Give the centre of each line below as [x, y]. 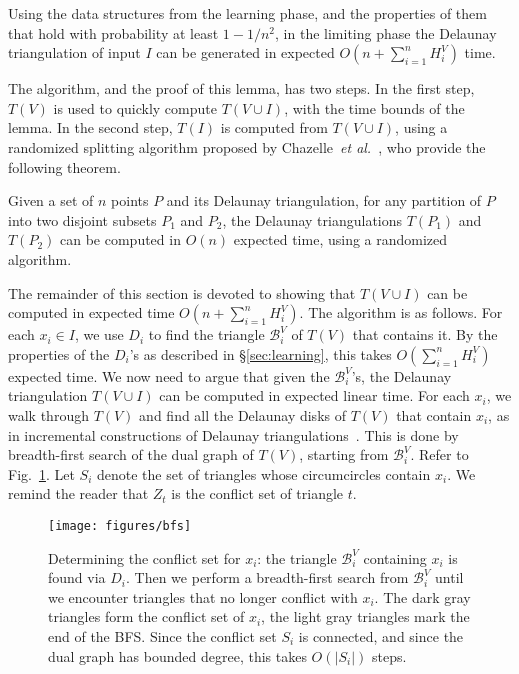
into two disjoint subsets [82, 219]
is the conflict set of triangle [257, 493]
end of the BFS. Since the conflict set [162, 635]
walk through [48, 414]
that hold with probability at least [113, 32]
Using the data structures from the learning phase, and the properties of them [247, 13]
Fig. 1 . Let [41, 473]
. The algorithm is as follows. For [401, 312]
